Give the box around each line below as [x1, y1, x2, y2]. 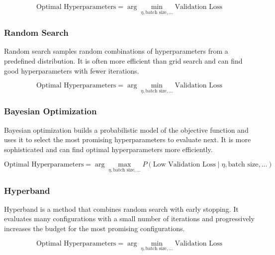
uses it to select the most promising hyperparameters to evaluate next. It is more [4, 134, 251, 145]
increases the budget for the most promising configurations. [4, 223, 185, 234]
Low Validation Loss [153, 161, 216, 169]
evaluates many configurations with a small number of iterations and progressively [4, 213, 255, 224]
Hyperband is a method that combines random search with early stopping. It [4, 203, 239, 214]
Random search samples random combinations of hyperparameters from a [4, 46, 228, 56]
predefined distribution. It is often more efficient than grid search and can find [4, 56, 243, 66]
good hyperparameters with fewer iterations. [4, 65, 139, 76]
